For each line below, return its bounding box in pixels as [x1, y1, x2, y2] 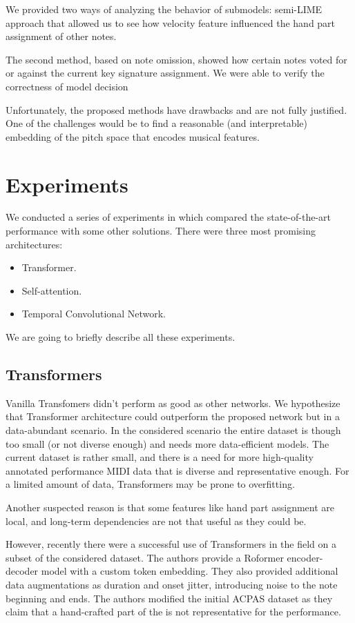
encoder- [287, 550, 323, 564]
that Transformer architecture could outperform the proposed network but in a [6, 409, 340, 424]
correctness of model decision [6, 79, 128, 93]
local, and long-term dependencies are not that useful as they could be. [6, 513, 307, 528]
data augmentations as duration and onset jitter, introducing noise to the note [6, 577, 338, 591]
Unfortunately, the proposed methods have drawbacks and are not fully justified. [6, 102, 347, 117]
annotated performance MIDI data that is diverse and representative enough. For [6, 463, 349, 477]
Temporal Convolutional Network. [21, 306, 166, 321]
